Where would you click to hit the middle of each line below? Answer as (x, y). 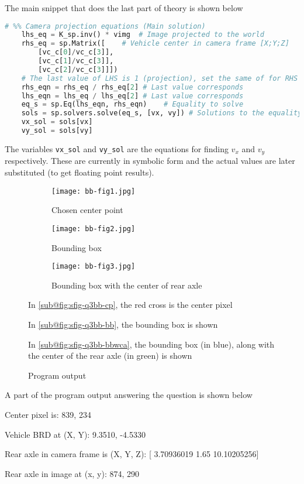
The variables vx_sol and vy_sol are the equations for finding (117, 148)
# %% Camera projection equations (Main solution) (105, 26)
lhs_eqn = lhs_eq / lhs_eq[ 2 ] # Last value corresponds (132, 96)
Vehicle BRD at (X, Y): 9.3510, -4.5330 (75, 434)
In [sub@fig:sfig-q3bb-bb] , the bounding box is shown (123, 324)
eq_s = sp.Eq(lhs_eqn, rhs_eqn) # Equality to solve (132, 104)
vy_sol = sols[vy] (57, 131)
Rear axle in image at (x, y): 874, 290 (72, 473)
